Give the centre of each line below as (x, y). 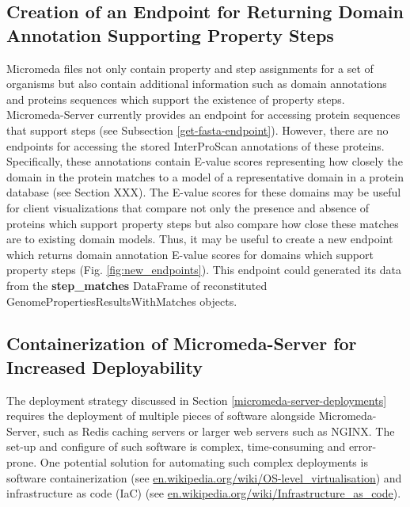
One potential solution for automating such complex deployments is (204, 462)
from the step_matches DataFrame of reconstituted (137, 285)
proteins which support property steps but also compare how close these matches (203, 223)
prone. (22, 462)
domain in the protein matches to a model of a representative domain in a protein (205, 176)
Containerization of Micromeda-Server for (182, 343)
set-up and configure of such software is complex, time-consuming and (176, 446)
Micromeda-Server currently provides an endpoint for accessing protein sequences (203, 114)
